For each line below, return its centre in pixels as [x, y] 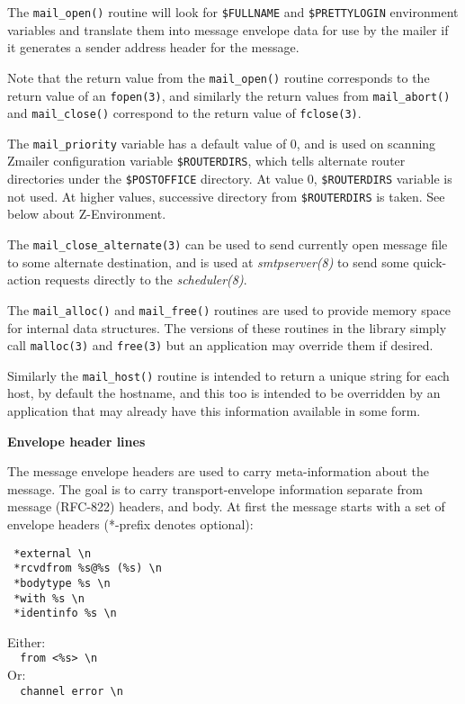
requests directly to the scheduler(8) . [146, 280]
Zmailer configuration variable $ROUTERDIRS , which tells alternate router [206, 161]
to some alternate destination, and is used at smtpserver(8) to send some [208, 262]
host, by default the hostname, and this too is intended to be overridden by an [224, 393]
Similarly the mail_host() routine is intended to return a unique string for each [228, 375]
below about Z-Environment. [87, 214]
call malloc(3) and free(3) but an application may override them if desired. [220, 345]
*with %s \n [49, 598]
